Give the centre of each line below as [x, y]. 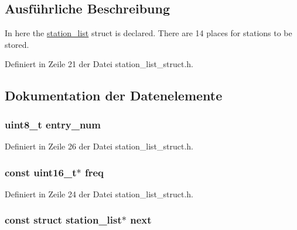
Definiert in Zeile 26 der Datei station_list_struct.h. [99, 146]
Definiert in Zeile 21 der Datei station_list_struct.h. [99, 64]
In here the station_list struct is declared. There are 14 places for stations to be [148, 33]
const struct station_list [63, 220]
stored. [17, 44]
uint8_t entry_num [53, 124]
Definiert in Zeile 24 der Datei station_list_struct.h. [99, 194]
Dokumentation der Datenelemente [114, 95]
